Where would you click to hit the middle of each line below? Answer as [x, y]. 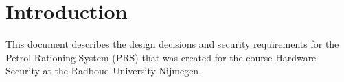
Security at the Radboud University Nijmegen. [104, 71]
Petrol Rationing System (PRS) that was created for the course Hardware [161, 57]
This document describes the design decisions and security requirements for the [172, 44]
